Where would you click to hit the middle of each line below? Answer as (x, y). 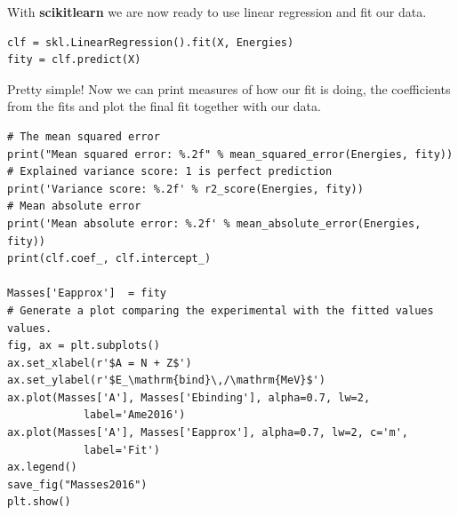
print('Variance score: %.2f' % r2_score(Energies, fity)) (185, 189)
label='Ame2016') (134, 415)
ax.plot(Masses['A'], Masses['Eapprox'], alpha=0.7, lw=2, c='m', (208, 433)
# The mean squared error (84, 136)
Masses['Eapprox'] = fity (87, 293)
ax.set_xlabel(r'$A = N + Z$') (100, 363)
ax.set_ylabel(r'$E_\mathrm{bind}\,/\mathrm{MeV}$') (166, 380)
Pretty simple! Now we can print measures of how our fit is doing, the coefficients (229, 88)
